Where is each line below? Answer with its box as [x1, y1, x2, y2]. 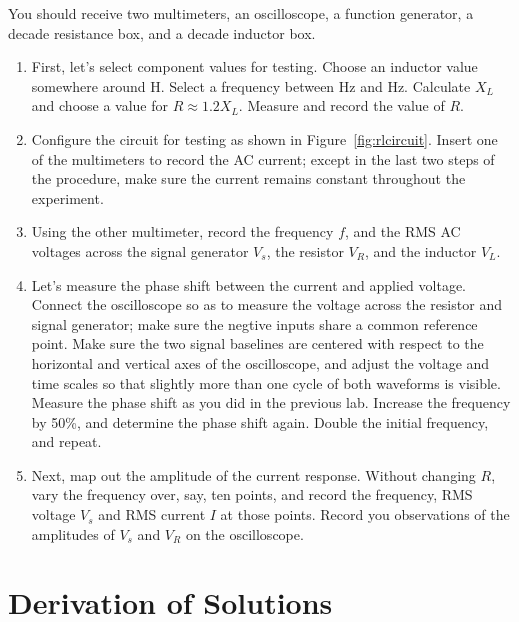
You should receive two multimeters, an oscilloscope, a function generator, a [8, 3, 474, 23]
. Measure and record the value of [238, 95, 445, 116]
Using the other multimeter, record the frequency [31, 221, 334, 242]
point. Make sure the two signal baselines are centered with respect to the [31, 333, 484, 354]
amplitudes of [31, 523, 115, 544]
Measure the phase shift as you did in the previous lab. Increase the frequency [31, 392, 511, 413]
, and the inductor [364, 240, 477, 261]
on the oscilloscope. [185, 523, 304, 544]
